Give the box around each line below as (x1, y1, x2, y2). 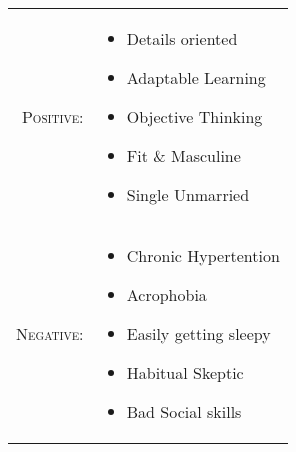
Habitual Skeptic (126, 361, 244, 384)
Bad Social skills (126, 400, 242, 423)
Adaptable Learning (126, 66, 266, 89)
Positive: (21, 105, 84, 128)
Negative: (16, 322, 84, 345)
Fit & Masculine (126, 144, 241, 167)
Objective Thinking (126, 105, 263, 128)
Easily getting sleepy (126, 322, 271, 345)
